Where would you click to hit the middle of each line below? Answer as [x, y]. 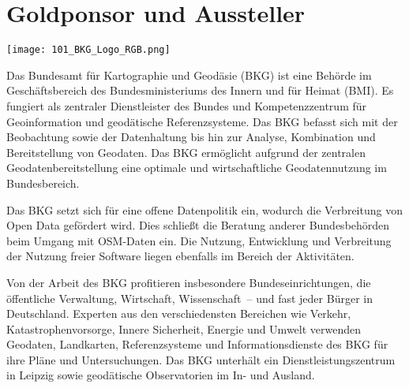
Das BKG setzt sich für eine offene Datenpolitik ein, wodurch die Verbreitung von [204, 209]
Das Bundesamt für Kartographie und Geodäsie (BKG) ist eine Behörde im [189, 75]
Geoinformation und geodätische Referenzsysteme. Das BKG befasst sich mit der [202, 121]
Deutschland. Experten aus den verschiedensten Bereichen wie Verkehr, [179, 313]
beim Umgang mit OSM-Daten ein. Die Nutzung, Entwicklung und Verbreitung [199, 240]
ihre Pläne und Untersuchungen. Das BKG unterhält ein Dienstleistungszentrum [201, 359]
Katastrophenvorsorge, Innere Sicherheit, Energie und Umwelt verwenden [184, 328]
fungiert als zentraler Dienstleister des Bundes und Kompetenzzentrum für [187, 105]
